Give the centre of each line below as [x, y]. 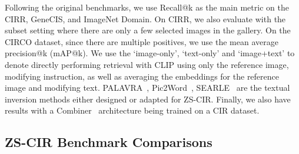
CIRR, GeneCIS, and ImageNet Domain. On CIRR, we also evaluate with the [145, 18]
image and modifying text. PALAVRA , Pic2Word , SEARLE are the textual [147, 88]
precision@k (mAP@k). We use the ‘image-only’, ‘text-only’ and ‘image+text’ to [150, 53]
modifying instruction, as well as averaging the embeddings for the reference [142, 76]
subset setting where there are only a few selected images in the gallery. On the [148, 30]
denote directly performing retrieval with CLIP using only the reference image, [147, 64]
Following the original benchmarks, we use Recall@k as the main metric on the [147, 7]
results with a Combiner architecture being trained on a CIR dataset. [132, 110]
